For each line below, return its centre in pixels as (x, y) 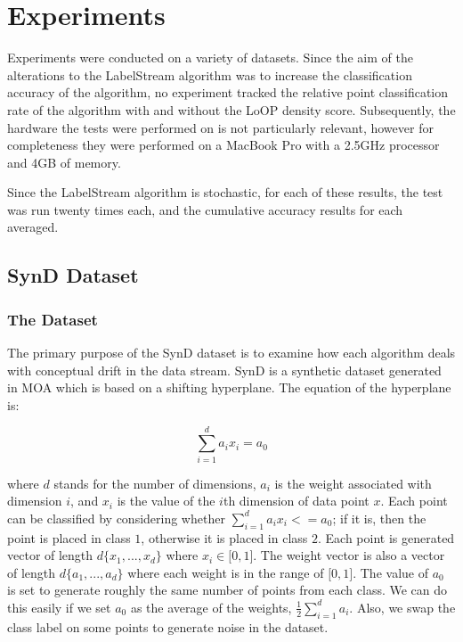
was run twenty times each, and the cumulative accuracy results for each (205, 209)
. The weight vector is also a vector (349, 555)
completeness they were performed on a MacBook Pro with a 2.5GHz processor (223, 145)
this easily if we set (59, 607)
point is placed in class (69, 537)
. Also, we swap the (402, 607)
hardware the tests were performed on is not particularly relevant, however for (220, 127)
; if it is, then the (379, 518)
